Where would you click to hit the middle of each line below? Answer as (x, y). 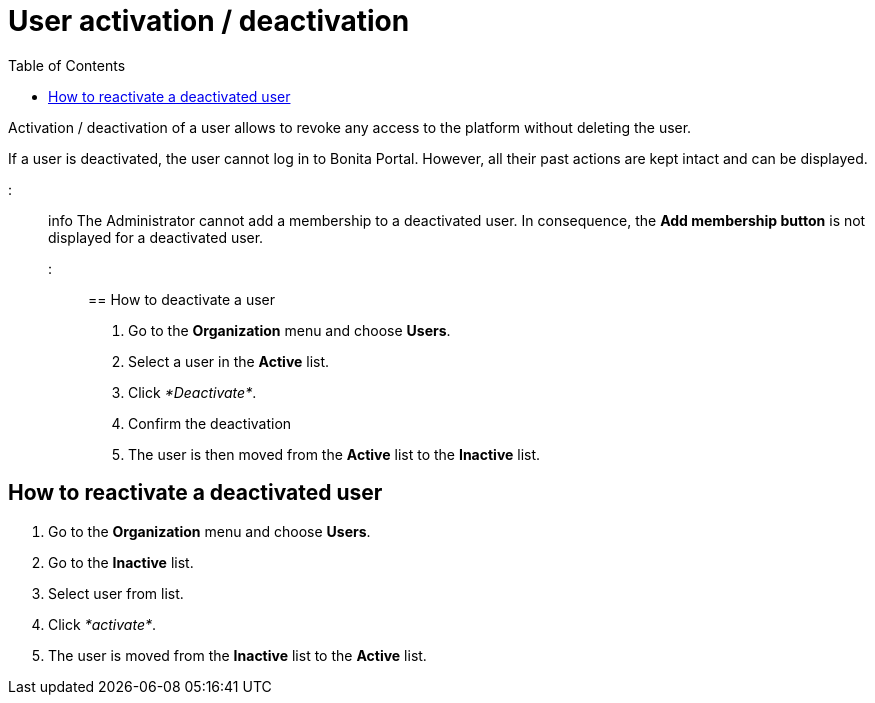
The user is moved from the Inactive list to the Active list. (237, 655)
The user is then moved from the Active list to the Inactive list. (334, 454)
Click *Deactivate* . (192, 392)
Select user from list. (116, 593)
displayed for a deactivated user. (156, 237)
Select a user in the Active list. (229, 361)
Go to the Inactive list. (121, 562)
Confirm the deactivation (210, 423)
